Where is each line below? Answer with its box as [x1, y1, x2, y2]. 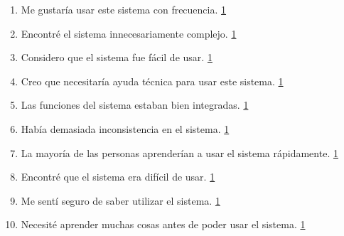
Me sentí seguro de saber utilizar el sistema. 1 [21, 193, 220, 208]
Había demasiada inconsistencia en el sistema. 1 [21, 121, 230, 136]
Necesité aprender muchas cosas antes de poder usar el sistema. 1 [21, 217, 306, 232]
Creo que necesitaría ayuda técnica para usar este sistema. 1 [21, 73, 284, 88]
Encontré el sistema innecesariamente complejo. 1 [21, 26, 237, 41]
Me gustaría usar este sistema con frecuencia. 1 [21, 2, 227, 16]
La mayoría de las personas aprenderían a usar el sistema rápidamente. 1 [21, 145, 338, 160]
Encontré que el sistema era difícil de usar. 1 [21, 169, 215, 184]
